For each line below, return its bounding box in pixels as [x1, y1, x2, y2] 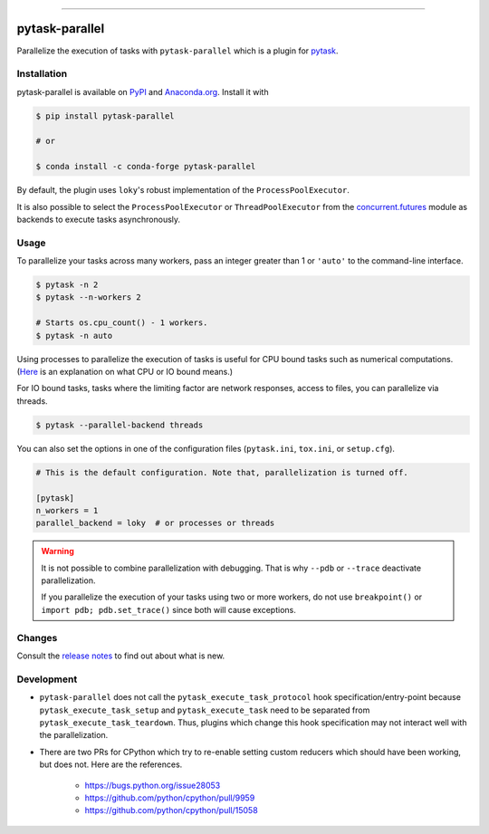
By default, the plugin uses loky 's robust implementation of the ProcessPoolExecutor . [16, 185, 350, 196]
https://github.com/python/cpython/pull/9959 [84, 792, 255, 803]
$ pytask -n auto [35, 331, 113, 340]
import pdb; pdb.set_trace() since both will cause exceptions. [41, 604, 296, 615]
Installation [16, 68, 68, 81]
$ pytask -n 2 [35, 280, 99, 290]
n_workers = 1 [35, 505, 99, 515]
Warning [41, 546, 74, 557]
